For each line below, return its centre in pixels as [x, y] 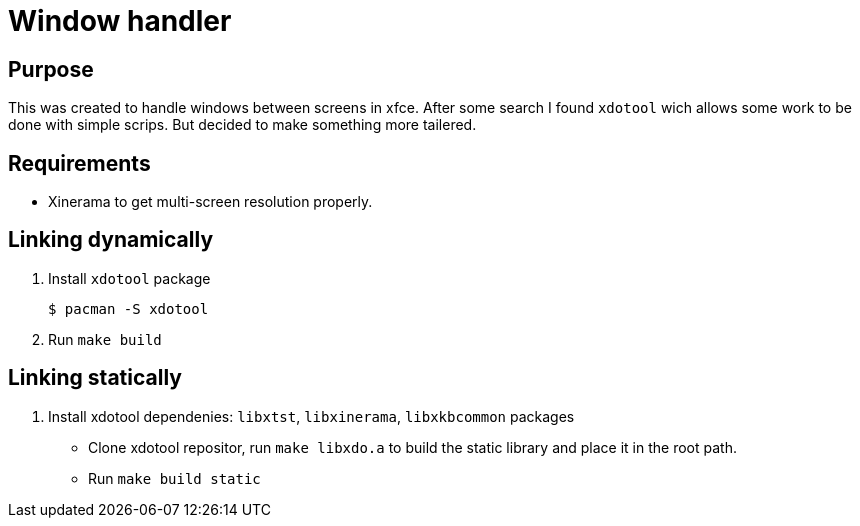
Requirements [79, 163]
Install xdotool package [129, 278]
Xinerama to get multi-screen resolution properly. [210, 202]
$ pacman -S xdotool [128, 308]
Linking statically [95, 378]
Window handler [120, 21]
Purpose [51, 69]
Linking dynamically [111, 240]
